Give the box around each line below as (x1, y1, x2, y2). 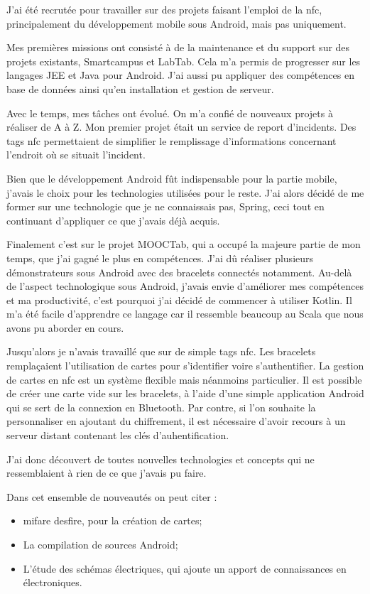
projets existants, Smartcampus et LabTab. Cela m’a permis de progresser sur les (6, 53, 361, 68)
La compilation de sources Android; (23, 537, 178, 551)
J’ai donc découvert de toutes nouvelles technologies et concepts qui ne (6, 451, 315, 466)
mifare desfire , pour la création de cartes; (23, 513, 202, 528)
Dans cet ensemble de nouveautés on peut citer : (6, 489, 217, 504)
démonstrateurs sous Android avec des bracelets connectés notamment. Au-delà (6, 264, 352, 279)
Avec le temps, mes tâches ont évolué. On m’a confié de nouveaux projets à (6, 105, 333, 120)
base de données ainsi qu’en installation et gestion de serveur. (6, 81, 274, 96)
